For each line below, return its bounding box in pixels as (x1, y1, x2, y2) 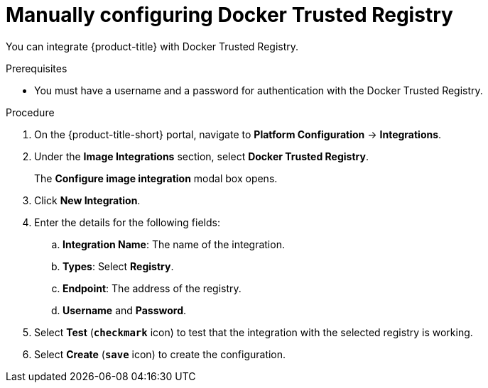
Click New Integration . (34, 194, 141, 206)
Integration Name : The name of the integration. (63, 238, 285, 250)
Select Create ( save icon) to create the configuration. (34, 348, 286, 360)
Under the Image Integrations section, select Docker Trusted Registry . (34, 150, 369, 162)
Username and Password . (63, 304, 187, 316)
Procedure (6, 106, 55, 118)
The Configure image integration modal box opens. (34, 172, 278, 184)
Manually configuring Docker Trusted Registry (6, 3, 453, 27)
